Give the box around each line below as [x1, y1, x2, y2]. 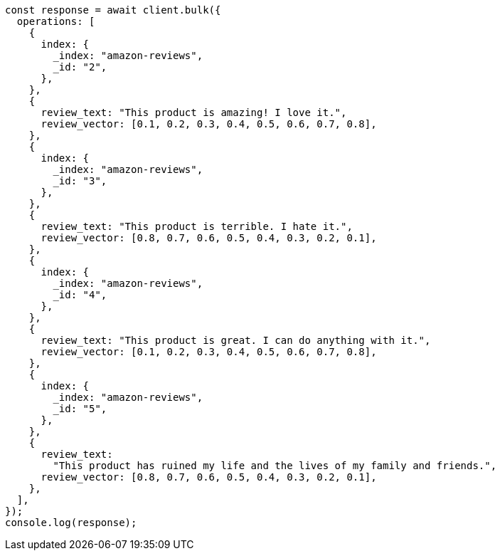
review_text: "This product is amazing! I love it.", [41, 107, 347, 118]
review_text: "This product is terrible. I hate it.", [41, 221, 353, 232]
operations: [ [16, 16, 95, 27]
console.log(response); [5, 517, 137, 528]
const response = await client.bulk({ [5, 4, 221, 16]
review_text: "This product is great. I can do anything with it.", [41, 335, 431, 346]
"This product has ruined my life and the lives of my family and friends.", [53, 460, 497, 471]
